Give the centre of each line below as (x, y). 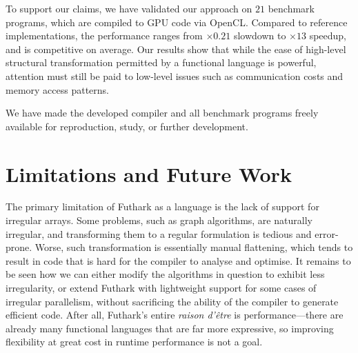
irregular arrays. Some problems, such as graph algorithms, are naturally (159, 220)
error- (327, 233)
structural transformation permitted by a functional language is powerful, (161, 62)
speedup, (328, 36)
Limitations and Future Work (149, 173)
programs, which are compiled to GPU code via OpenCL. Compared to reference (177, 22)
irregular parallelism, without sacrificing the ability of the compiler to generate (172, 301)
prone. (19, 247)
